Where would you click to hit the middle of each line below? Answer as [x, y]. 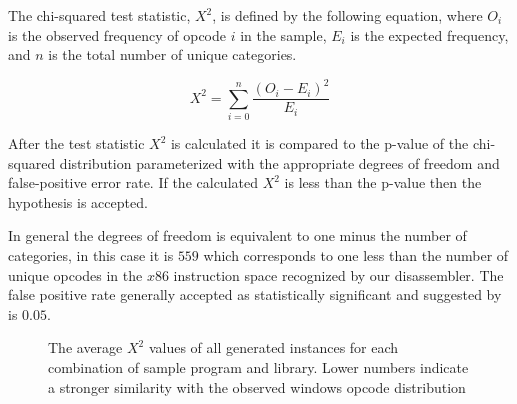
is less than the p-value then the [383, 182]
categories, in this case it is [91, 255]
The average [85, 347]
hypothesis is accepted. [78, 201]
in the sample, [283, 34]
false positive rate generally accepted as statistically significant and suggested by [255, 294]
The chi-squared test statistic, [99, 15]
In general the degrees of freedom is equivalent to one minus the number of [237, 235]
